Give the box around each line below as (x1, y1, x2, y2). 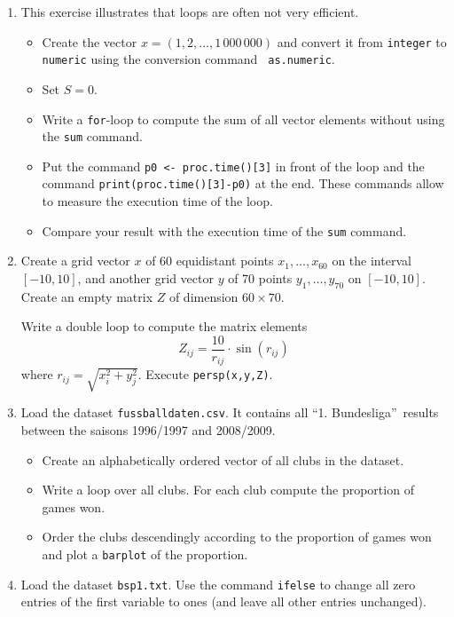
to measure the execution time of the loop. (42, 192, 273, 210)
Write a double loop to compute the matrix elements (20, 317, 308, 336)
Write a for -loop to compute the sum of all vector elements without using (42, 109, 445, 128)
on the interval (332, 251, 411, 270)
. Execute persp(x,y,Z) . (137, 365, 273, 384)
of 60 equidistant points (145, 251, 274, 270)
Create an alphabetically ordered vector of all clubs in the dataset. (42, 450, 404, 469)
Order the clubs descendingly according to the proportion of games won (42, 527, 432, 546)
